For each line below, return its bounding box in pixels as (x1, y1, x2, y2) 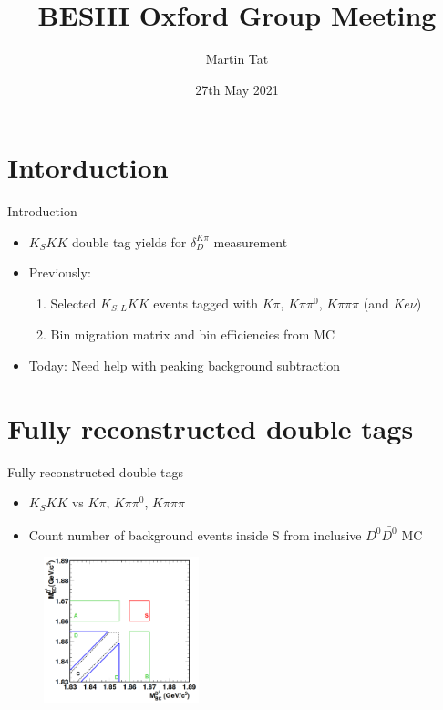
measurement (213, 232, 288, 251)
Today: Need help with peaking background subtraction (28, 356, 341, 375)
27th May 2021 (195, 79, 279, 99)
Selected (50, 294, 97, 313)
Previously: (28, 263, 91, 282)
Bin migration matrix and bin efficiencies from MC (50, 325, 335, 344)
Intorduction (7, 149, 169, 186)
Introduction (7, 202, 77, 221)
